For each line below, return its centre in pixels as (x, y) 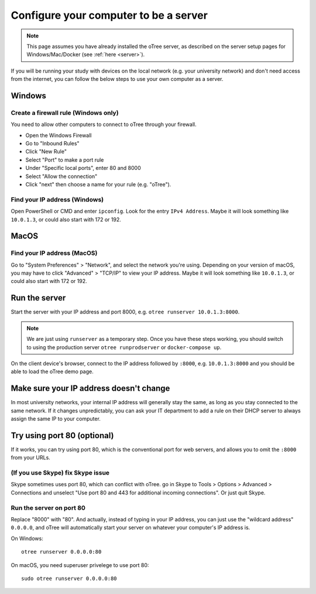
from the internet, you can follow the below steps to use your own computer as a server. (117, 79)
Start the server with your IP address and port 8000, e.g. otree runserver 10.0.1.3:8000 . (125, 312)
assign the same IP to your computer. (56, 419)
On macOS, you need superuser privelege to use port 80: (80, 565)
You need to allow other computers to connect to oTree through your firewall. (104, 124)
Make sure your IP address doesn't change (90, 389)
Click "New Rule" (46, 152)
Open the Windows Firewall (59, 135)
